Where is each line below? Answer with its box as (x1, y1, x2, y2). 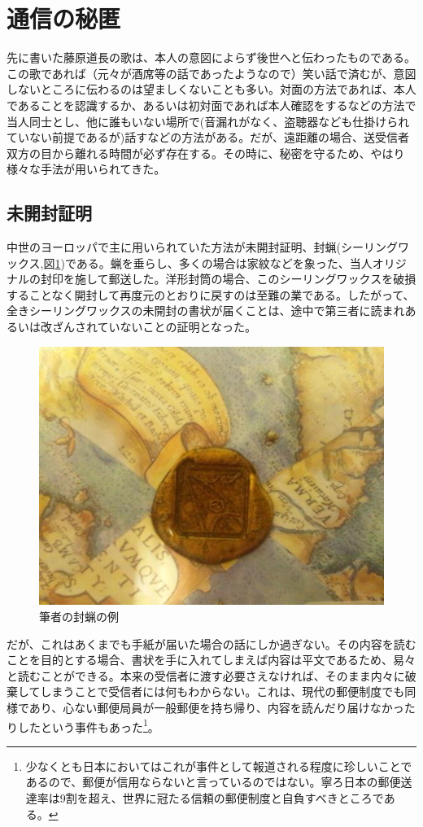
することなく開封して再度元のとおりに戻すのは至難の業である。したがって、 (7, 286, 415, 303)
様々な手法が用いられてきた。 (7, 160, 166, 177)
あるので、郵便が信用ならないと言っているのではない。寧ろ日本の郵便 (25, 773, 401, 790)
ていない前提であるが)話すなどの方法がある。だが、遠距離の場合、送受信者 (7, 129, 410, 146)
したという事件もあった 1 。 (17, 715, 159, 735)
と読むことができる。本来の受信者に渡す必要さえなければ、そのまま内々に (7, 667, 405, 684)
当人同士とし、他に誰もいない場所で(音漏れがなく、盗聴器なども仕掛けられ (7, 112, 410, 129)
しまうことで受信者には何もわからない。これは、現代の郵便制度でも (40, 683, 405, 700)
